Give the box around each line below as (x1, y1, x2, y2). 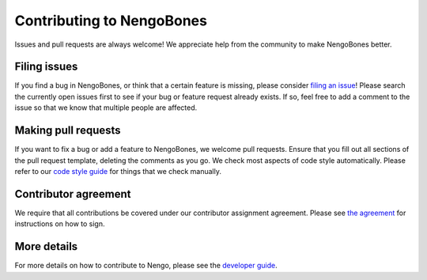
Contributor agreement (14, 187, 131, 201)
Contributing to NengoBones (14, 12, 207, 29)
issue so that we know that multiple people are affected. (14, 103, 198, 112)
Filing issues (14, 60, 78, 74)
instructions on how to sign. (14, 219, 106, 229)
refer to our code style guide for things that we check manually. (14, 166, 221, 176)
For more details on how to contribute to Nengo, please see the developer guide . (14, 261, 278, 271)
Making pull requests (14, 123, 122, 138)
